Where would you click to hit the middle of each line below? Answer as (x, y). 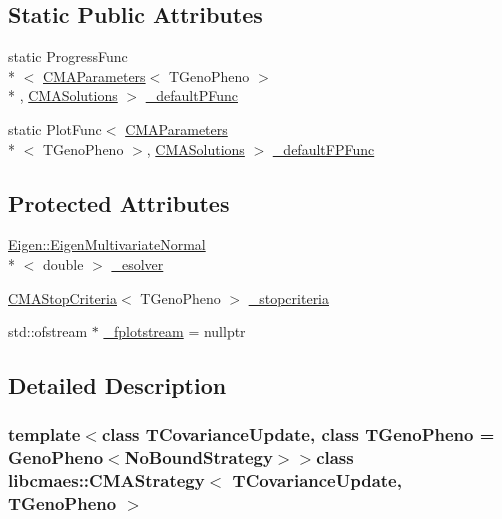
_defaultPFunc (191, 95)
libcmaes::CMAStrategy (106, 480)
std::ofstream (48, 331)
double (63, 263)
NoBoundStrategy (198, 457)
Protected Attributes (119, 202)
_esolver (137, 263)
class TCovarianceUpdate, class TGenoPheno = (298, 434)
